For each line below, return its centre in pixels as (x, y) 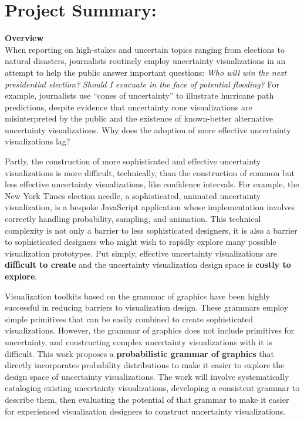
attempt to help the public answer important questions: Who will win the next (146, 72)
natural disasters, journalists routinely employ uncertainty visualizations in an (145, 61)
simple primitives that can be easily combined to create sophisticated (129, 319)
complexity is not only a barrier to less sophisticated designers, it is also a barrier (151, 230)
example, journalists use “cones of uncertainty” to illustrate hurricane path (139, 95)
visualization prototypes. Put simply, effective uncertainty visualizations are (141, 253)
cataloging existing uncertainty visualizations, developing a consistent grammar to (152, 388)
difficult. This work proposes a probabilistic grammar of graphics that (140, 353)
